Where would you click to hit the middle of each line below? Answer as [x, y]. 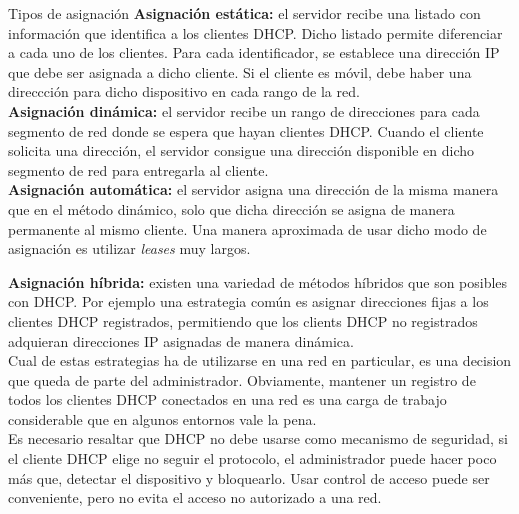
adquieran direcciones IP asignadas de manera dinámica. [181, 340]
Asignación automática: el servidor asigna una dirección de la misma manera [253, 189]
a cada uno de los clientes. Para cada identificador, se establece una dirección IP [254, 52]
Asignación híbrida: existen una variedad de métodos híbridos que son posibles [258, 281]
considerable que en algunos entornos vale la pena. [162, 418]
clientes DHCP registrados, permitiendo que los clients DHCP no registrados [243, 320]
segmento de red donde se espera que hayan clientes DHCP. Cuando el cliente [246, 130]
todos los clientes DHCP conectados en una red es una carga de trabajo [227, 399]
